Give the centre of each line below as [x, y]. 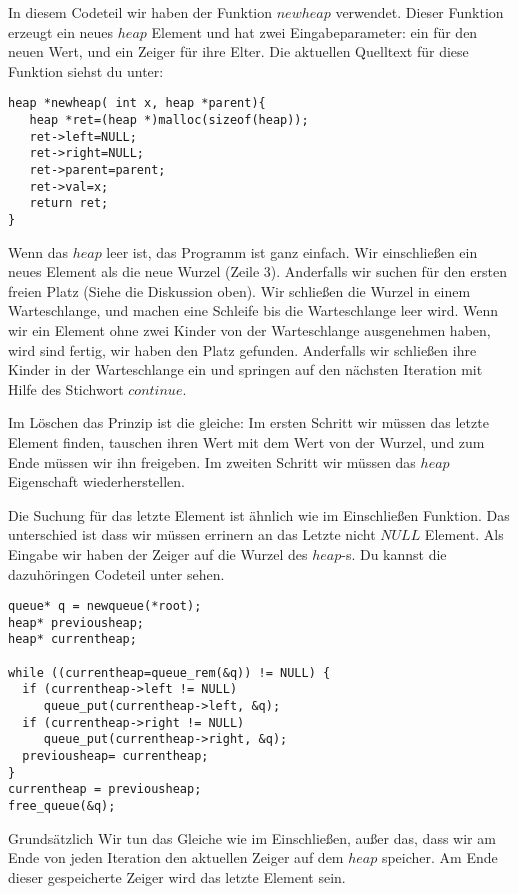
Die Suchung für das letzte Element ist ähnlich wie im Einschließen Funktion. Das [259, 514]
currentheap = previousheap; [105, 789]
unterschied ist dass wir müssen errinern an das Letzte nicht [192, 534]
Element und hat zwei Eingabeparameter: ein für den [314, 31]
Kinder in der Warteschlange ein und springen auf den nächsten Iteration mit [245, 369]
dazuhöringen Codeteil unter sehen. [116, 573]
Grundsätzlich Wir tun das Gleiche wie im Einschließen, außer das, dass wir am [252, 837]
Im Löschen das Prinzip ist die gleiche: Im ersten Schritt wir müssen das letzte [248, 422]
